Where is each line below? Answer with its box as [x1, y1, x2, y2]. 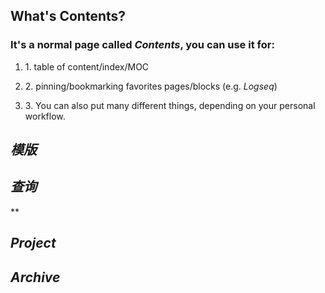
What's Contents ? [10, 8, 127, 25]
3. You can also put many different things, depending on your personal [24, 99, 316, 111]
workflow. [24, 110, 66, 122]
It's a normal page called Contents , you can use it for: [10, 38, 275, 52]
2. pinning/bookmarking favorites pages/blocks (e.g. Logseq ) [24, 80, 278, 92]
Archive [10, 269, 61, 286]
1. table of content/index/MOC [24, 60, 150, 73]
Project [10, 235, 57, 252]
